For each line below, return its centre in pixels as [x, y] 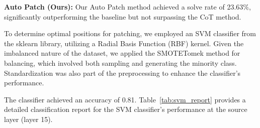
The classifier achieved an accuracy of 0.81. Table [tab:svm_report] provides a [125, 99]
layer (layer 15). [28, 119]
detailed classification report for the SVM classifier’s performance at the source [126, 109]
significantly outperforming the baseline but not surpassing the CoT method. [123, 16]
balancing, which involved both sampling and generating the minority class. [120, 62]
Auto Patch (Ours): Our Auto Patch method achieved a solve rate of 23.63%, [127, 7]
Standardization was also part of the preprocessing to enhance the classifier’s [122, 73]
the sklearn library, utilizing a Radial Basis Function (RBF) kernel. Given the [124, 43]
